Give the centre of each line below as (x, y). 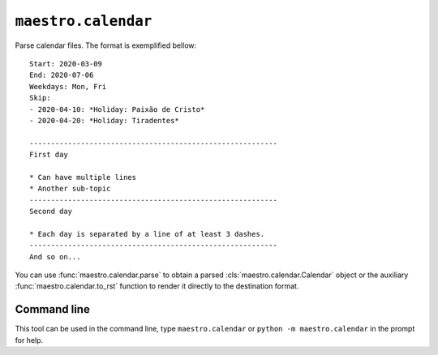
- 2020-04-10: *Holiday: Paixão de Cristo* (117, 109)
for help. (29, 340)
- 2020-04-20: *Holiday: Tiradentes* (105, 120)
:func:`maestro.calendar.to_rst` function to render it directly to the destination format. (157, 286)
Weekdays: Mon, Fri (68, 86)
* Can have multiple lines (83, 177)
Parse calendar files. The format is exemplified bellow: (106, 45)
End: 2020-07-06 (62, 75)
